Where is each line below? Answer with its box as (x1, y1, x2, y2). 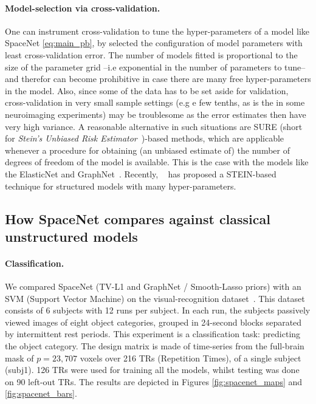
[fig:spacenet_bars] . (5, 387, 77, 400)
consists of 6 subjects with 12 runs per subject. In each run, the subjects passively (5, 304, 311, 317)
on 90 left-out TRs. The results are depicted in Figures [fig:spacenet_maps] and (5, 375, 303, 388)
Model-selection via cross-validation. (5, 1, 160, 14)
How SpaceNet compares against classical (5, 209, 270, 228)
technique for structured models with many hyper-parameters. (5, 179, 236, 192)
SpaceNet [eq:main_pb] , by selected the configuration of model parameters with (5, 36, 303, 49)
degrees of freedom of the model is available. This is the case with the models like (5, 156, 309, 168)
